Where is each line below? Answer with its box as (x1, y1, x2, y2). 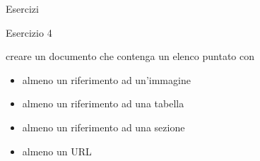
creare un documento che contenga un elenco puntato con (6, 49, 255, 64)
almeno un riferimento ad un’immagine (22, 72, 191, 87)
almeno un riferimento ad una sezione (22, 119, 185, 134)
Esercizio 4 (6, 25, 52, 40)
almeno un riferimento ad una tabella (22, 96, 184, 111)
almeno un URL (22, 143, 92, 158)
